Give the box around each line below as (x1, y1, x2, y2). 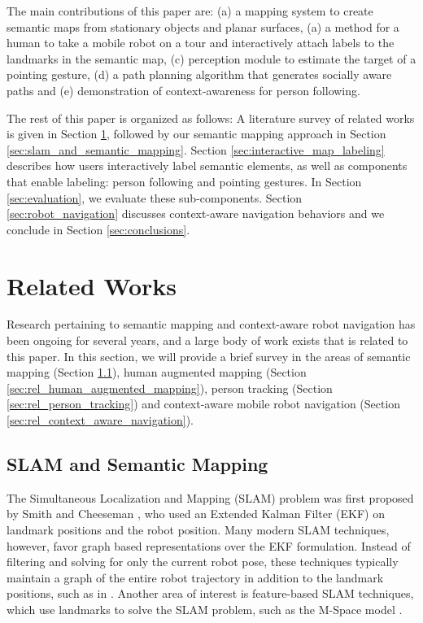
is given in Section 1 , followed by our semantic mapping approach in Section (7, 125, 386, 142)
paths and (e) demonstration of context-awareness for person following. (7, 81, 360, 98)
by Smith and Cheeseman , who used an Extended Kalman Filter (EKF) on (7, 505, 385, 522)
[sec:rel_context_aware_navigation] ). (7, 412, 194, 428)
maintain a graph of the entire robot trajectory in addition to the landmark (7, 569, 384, 586)
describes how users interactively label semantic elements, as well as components (7, 157, 408, 174)
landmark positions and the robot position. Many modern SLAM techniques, (7, 521, 390, 538)
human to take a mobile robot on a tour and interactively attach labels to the (7, 34, 395, 51)
